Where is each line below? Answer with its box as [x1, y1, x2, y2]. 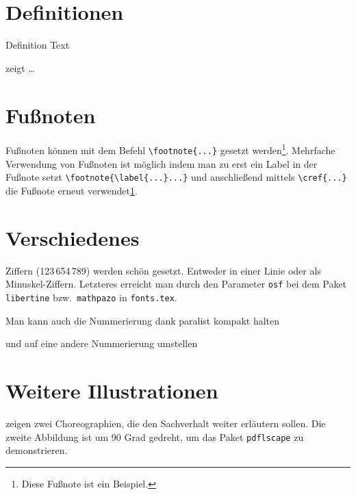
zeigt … [5, 60, 35, 75]
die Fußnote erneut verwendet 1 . [5, 183, 138, 197]
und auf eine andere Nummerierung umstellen [5, 336, 198, 351]
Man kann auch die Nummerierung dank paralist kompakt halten [5, 313, 280, 327]
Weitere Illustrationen [5, 377, 218, 404]
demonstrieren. [5, 443, 68, 457]
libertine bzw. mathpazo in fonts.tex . [5, 290, 177, 304]
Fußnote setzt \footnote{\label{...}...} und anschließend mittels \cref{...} [5, 170, 347, 184]
